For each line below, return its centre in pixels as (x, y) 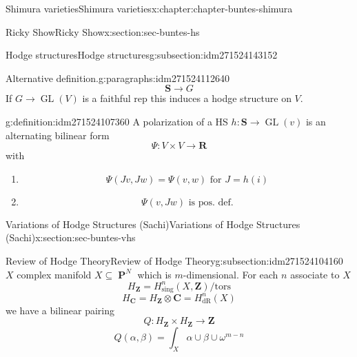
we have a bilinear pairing (60, 310)
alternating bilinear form (58, 135)
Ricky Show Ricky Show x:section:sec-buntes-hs (103, 31)
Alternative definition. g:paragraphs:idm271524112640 (118, 78)
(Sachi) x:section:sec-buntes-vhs (71, 237)
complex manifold (54, 274)
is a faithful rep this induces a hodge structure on (187, 98)
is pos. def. (211, 202)
